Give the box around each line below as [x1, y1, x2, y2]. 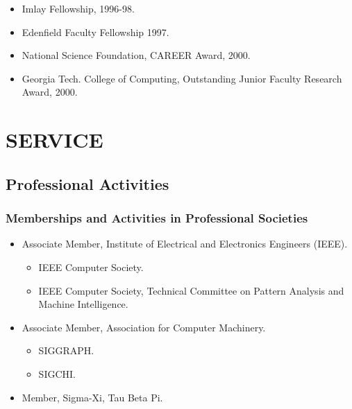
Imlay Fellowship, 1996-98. [22, 1, 135, 15]
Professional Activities [6, 173, 169, 194]
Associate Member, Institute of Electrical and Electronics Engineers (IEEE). [22, 236, 348, 251]
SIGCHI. [38, 366, 76, 381]
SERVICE [6, 125, 103, 154]
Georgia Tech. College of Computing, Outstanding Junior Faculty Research [22, 71, 342, 85]
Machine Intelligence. [38, 297, 128, 311]
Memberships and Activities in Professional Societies [6, 209, 308, 227]
